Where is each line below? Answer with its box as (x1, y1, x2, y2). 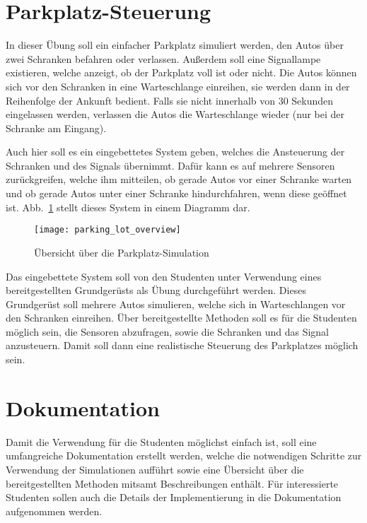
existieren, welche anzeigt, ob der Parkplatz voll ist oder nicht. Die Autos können (6, 65, 357, 80)
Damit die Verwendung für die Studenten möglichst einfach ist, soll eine (6, 434, 317, 449)
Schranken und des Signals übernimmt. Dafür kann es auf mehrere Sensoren (6, 158, 335, 172)
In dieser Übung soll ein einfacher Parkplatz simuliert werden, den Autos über (6, 37, 344, 52)
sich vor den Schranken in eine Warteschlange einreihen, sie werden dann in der (6, 78, 350, 93)
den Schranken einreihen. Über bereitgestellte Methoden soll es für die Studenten (6, 310, 357, 325)
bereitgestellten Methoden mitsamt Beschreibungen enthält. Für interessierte (6, 476, 339, 490)
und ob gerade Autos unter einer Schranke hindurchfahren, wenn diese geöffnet (6, 186, 347, 201)
